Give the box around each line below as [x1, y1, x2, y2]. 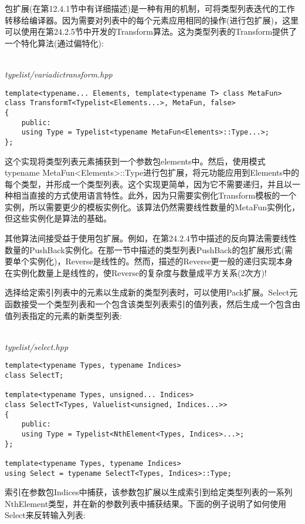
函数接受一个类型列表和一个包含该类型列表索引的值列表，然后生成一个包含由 [5, 298, 300, 310]
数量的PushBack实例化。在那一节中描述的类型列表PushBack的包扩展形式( [5, 243, 284, 256]
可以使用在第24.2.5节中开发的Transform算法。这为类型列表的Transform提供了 [5, 25, 297, 38]
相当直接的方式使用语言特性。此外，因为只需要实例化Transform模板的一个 [12, 189, 297, 201]
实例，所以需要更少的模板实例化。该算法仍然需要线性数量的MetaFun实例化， [5, 200, 300, 213]
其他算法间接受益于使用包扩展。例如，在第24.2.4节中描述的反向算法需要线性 [5, 232, 297, 244]
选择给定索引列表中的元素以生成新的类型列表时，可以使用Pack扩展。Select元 [5, 286, 298, 298]
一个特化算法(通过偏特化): [5, 36, 104, 49]
